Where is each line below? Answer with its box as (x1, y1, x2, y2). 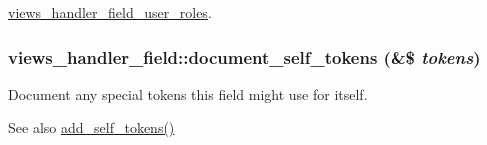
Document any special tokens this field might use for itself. (8, 83, 368, 104)
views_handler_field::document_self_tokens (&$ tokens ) (8, 44, 481, 69)
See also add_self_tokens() (8, 117, 175, 138)
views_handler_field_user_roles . (8, 2, 212, 22)
